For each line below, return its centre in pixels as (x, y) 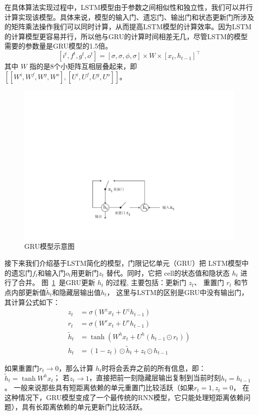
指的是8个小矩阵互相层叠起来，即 (83, 66)
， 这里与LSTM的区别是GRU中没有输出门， (178, 292)
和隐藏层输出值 (77, 292)
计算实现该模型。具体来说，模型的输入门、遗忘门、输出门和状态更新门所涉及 (129, 17)
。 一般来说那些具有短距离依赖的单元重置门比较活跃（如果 (99, 387)
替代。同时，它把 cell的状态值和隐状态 (168, 272)
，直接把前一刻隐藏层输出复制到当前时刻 (155, 378)
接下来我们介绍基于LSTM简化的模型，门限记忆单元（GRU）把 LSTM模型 (123, 263)
